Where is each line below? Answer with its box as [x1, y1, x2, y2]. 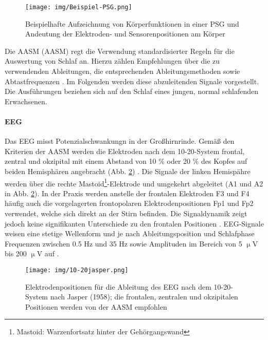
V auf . [37, 248, 59, 259]
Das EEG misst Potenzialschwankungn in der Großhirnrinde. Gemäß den [5, 136, 235, 146]
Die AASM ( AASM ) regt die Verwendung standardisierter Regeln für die [5, 45, 235, 56]
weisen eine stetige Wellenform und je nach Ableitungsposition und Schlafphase [5, 228, 255, 239]
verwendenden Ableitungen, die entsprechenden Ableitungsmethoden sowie [5, 66, 240, 77]
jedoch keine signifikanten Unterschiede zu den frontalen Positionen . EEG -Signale [5, 218, 264, 229]
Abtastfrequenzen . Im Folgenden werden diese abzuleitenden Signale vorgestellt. [5, 75, 259, 86]
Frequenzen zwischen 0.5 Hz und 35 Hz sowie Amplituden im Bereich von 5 [5, 238, 242, 249]
